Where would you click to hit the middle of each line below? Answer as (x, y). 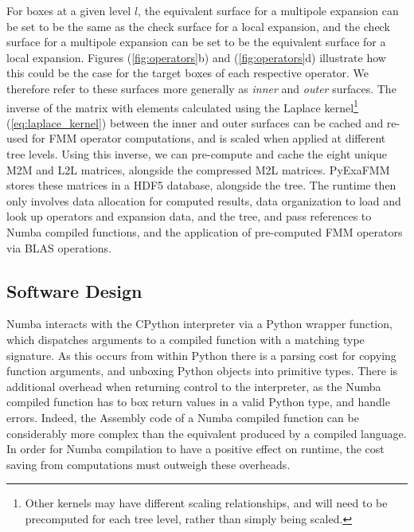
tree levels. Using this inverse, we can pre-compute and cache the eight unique (197, 154)
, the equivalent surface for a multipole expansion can (268, 10)
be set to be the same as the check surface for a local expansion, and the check (198, 26)
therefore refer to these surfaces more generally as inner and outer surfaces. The (201, 88)
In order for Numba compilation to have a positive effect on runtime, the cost (195, 449)
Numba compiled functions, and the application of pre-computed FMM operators (205, 231)
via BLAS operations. (59, 247)
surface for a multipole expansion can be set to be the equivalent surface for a (196, 42)
